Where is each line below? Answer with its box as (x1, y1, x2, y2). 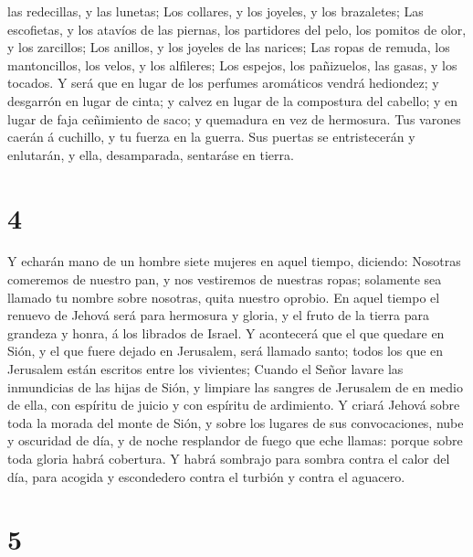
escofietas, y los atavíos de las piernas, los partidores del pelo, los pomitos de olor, (7, 19, 467, 38)
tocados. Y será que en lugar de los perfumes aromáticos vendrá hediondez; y (7, 73, 439, 92)
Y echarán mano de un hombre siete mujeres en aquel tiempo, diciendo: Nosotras (7, 252, 461, 271)
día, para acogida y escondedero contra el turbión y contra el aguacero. (7, 466, 405, 486)
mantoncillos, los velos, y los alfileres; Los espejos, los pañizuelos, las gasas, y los (7, 55, 457, 74)
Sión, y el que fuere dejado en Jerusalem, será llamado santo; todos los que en (7, 341, 444, 360)
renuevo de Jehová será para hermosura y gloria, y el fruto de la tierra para (7, 305, 429, 325)
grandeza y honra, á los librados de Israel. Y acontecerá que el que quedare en (7, 323, 445, 342)
